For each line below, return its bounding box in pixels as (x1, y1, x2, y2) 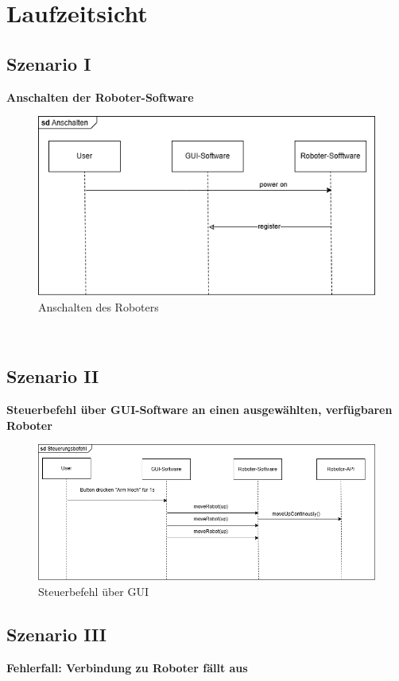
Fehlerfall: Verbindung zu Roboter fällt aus (6, 659, 248, 675)
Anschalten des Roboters (38, 298, 159, 315)
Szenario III (6, 621, 107, 646)
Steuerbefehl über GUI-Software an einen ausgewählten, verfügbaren (6, 401, 393, 418)
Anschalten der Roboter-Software (6, 88, 194, 105)
